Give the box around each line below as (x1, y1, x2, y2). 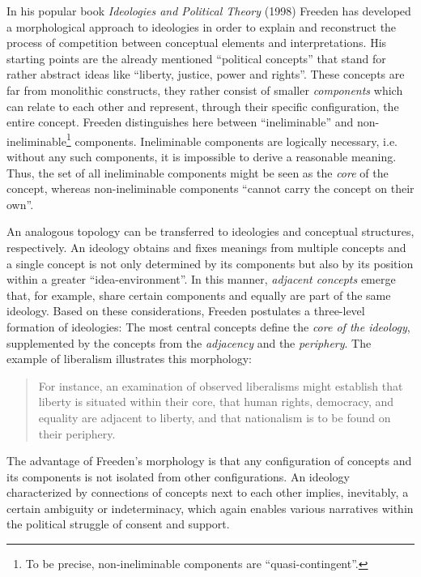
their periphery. (38, 425, 116, 442)
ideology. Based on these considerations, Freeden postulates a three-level (6, 302, 365, 319)
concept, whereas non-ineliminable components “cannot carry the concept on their (6, 180, 415, 197)
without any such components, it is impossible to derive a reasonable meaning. (6, 148, 397, 165)
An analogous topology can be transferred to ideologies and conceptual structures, (6, 223, 415, 240)
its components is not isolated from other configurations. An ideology (6, 468, 351, 485)
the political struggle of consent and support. (6, 515, 230, 532)
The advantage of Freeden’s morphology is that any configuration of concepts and (6, 452, 412, 469)
